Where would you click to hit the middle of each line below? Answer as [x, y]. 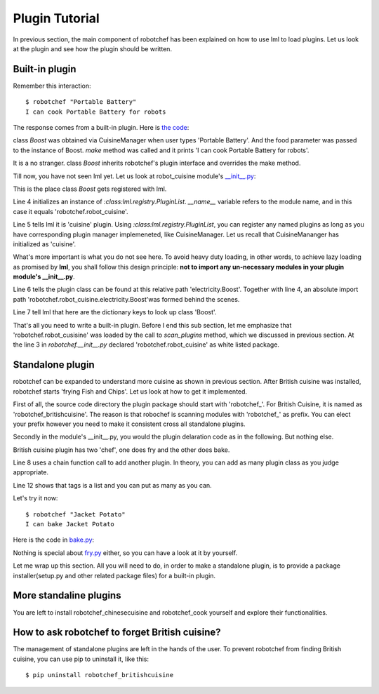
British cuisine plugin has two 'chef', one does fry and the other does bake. [121, 450]
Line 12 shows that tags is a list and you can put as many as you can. [112, 485]
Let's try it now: [35, 498]
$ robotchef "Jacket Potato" [75, 514]
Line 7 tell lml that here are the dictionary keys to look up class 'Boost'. [115, 312]
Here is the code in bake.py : [54, 540]
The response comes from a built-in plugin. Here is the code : [101, 128]
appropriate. [31, 472]
